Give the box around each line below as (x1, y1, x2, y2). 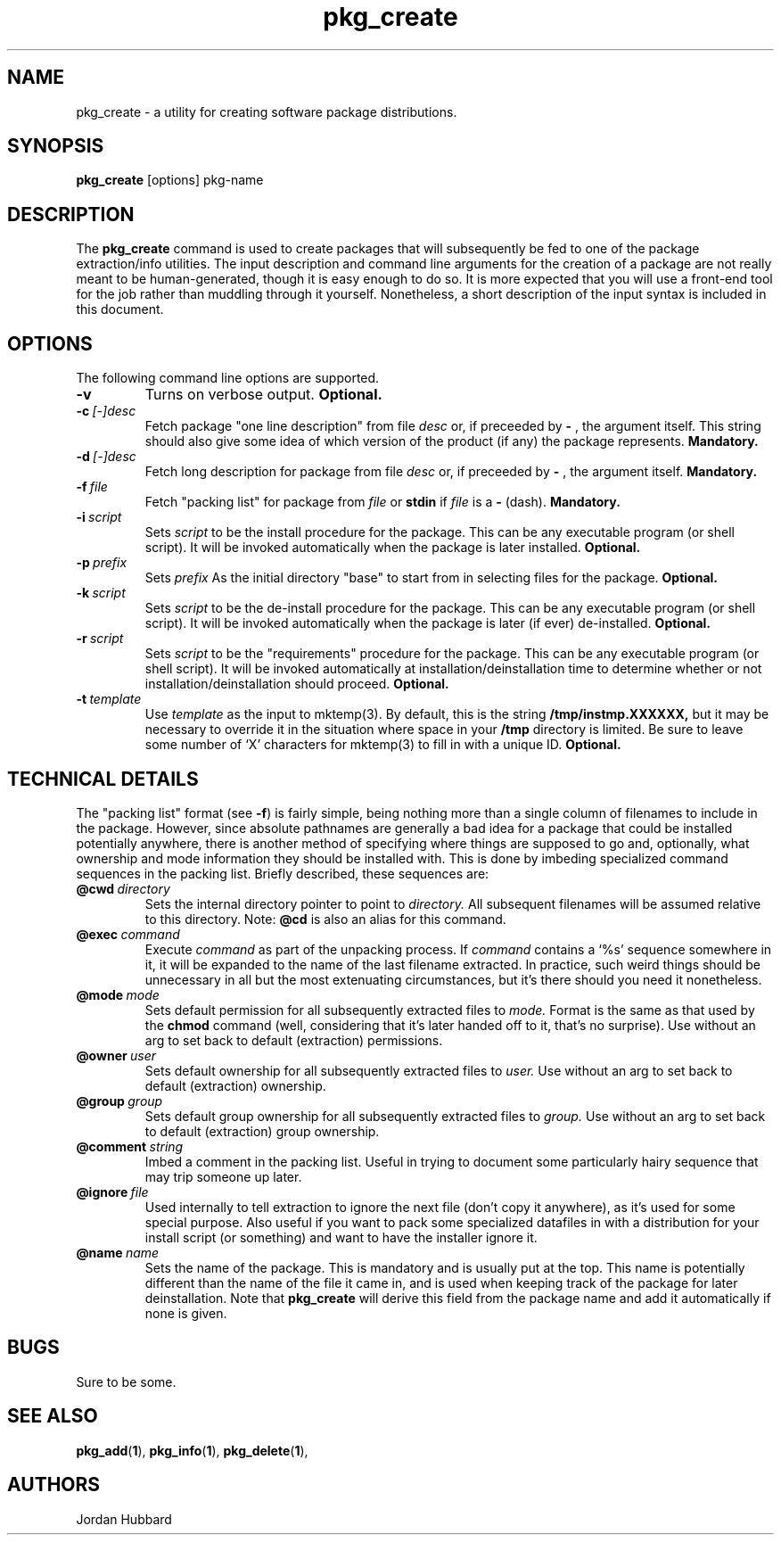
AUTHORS (7, 1473, 101, 1497)
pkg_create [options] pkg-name (76, 172, 264, 188)
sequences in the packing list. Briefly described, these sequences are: (76, 865, 489, 881)
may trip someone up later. (144, 1168, 302, 1184)
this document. (76, 301, 164, 317)
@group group (76, 1093, 163, 1109)
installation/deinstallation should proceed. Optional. (144, 676, 449, 692)
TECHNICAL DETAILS (7, 767, 199, 790)
